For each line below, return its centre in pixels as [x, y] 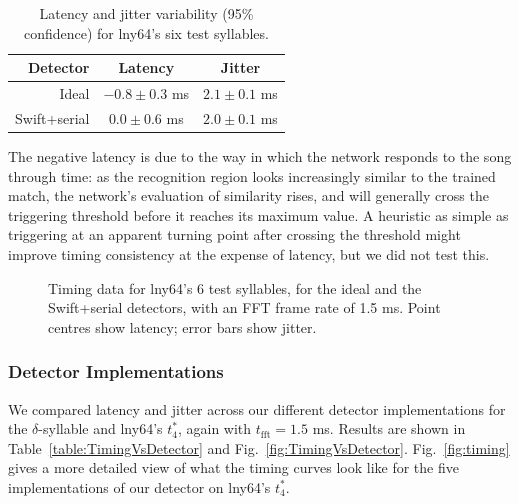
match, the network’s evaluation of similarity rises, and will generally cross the [248, 195]
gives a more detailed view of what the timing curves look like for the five [233, 467]
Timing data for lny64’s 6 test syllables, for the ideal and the [235, 287]
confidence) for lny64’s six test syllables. [146, 32]
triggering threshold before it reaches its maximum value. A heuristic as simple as [258, 214]
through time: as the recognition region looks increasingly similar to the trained [252, 175]
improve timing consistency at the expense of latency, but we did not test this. [249, 253]
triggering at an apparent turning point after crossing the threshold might [234, 234]
